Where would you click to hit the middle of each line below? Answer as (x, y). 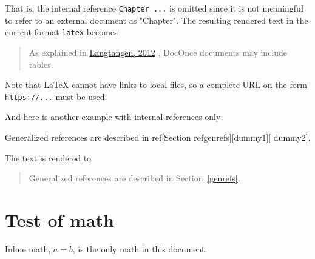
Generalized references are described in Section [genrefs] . (134, 178)
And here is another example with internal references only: (114, 117)
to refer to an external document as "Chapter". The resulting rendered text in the (157, 20)
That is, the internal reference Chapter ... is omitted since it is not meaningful (154, 8)
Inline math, (28, 248)
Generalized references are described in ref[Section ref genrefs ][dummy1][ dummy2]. (158, 137)
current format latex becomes (61, 32)
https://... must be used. (56, 96)
